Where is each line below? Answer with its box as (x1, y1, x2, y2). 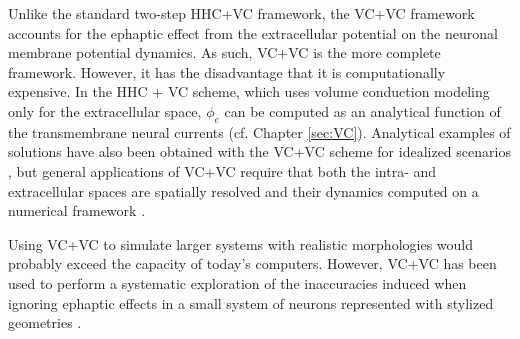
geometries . (8, 312, 82, 333)
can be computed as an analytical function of (224, 100, 501, 121)
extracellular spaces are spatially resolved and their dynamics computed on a (8, 180, 479, 201)
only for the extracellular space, (8, 100, 202, 121)
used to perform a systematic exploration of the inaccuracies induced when (8, 272, 467, 293)
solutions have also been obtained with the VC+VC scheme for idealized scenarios (8, 141, 511, 162)
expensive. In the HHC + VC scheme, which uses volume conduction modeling (8, 81, 490, 102)
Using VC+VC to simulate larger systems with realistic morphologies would (8, 233, 473, 254)
